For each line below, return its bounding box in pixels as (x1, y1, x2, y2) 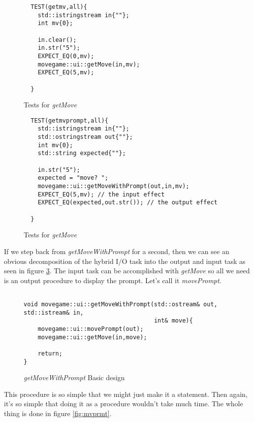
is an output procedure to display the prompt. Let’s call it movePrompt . (4, 275, 222, 285)
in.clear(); (37, 36, 77, 43)
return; (37, 350, 63, 357)
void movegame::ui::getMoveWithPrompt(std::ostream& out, (24, 300, 218, 308)
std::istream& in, (24, 309, 84, 316)
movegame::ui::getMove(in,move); (37, 333, 147, 341)
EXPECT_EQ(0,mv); (37, 52, 95, 60)
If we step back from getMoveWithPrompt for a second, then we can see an (4, 246, 229, 256)
